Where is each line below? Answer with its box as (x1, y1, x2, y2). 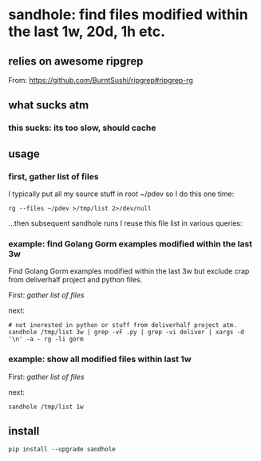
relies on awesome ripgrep (8, 54, 144, 68)
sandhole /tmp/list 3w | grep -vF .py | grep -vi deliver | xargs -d (8, 329, 245, 337)
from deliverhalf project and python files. (8, 275, 143, 285)
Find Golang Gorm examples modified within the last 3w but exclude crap (8, 266, 250, 276)
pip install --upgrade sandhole (8, 445, 116, 454)
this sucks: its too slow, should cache (8, 122, 156, 133)
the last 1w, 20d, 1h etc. (8, 22, 166, 41)
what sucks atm (8, 98, 89, 112)
